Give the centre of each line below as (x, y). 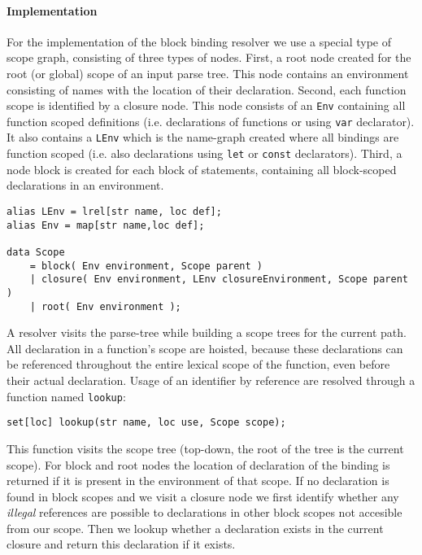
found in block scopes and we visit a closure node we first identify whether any (203, 496)
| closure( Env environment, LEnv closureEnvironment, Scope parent (219, 280)
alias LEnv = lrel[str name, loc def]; (114, 211)
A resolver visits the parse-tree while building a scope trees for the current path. (207, 332)
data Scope (36, 252)
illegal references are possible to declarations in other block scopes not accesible (204, 512)
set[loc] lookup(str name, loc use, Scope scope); (146, 423)
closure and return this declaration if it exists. (121, 544)
